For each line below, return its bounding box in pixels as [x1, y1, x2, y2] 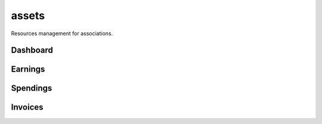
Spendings [11, 83, 52, 94]
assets [11, 9, 45, 22]
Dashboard [11, 45, 53, 55]
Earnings [11, 64, 45, 75]
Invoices [11, 102, 44, 113]
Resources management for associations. [11, 30, 113, 37]
